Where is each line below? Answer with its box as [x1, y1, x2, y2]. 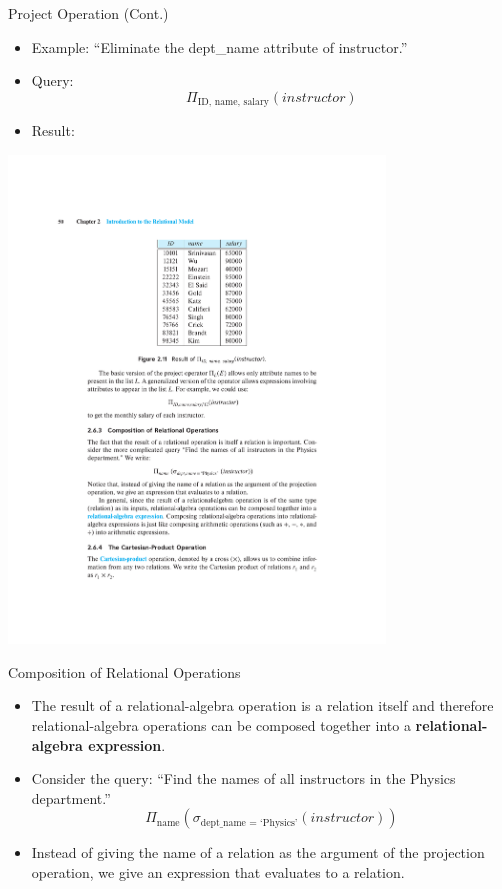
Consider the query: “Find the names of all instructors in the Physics [31, 768, 456, 789]
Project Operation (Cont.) [8, 3, 169, 23]
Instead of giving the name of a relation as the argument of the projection [31, 842, 485, 863]
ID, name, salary [197, 97, 269, 108]
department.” [31, 787, 111, 808]
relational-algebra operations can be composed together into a [31, 714, 411, 735]
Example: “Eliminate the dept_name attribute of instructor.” [31, 36, 408, 57]
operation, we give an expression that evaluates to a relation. [31, 861, 405, 882]
